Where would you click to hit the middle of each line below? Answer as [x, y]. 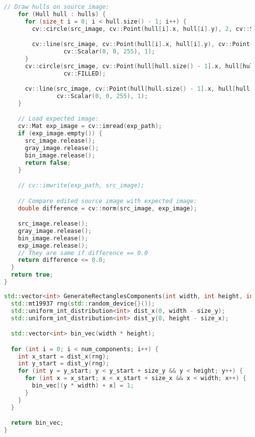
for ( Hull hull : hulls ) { [62, 14]
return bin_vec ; [37, 423]
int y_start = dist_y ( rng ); [64, 364]
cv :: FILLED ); [85, 73]
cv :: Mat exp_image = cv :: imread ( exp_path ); [90, 126]
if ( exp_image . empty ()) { [60, 134]
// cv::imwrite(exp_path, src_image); [81, 186]
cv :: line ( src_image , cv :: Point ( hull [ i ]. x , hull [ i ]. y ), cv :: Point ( [143, 44]
